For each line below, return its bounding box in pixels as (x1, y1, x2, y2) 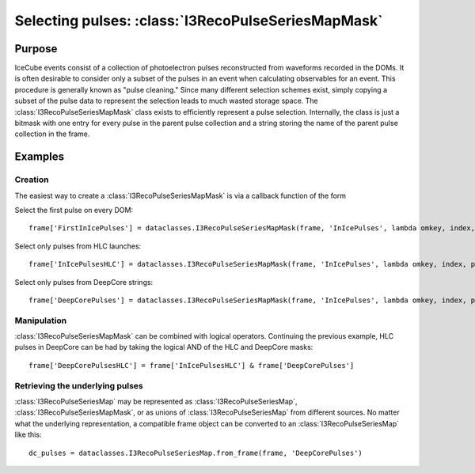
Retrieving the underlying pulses (14, 380, 143, 391)
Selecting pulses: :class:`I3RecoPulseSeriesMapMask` (14, 12, 383, 29)
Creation (14, 174, 49, 185)
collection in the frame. (14, 129, 90, 138)
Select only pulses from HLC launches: (14, 241, 142, 251)
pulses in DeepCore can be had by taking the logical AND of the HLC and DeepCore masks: (14, 343, 313, 352)
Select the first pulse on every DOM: (14, 205, 134, 214)
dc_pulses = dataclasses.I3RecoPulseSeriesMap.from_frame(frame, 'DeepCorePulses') (28, 448, 363, 457)
